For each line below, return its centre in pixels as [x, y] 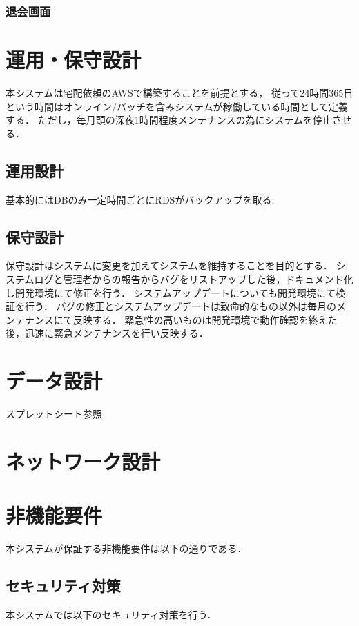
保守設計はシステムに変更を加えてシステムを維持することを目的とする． [169, 265]
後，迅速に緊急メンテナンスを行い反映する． [107, 333]
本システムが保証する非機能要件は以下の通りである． [126, 548]
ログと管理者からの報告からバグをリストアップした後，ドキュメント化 [194, 278]
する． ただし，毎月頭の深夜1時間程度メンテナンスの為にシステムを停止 [169, 120]
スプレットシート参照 [54, 414]
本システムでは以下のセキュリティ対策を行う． [111, 614]
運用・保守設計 [74, 60]
